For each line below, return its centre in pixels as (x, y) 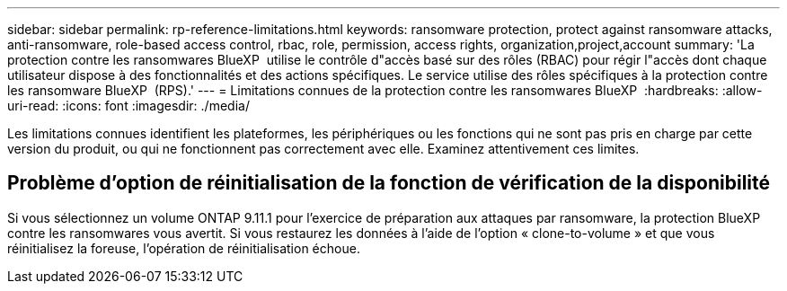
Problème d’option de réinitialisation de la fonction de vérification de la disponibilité (389, 183)
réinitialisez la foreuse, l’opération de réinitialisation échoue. (184, 248)
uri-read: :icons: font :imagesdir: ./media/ (128, 106)
